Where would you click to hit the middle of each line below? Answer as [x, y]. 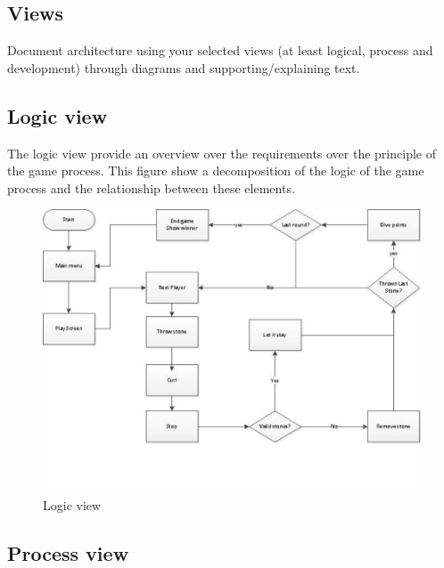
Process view [68, 552]
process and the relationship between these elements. [151, 187]
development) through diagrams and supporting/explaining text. [184, 67]
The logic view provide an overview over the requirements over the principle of [222, 153]
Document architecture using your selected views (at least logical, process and [220, 50]
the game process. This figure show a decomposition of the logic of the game [216, 170]
